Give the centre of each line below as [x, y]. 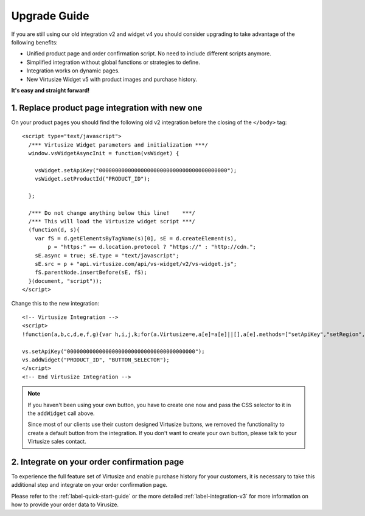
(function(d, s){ [54, 230]
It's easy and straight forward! [50, 90]
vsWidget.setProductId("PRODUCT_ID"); [92, 179]
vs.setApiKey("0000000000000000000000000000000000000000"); [113, 351]
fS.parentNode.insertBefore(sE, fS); [91, 273]
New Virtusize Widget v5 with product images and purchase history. [112, 79]
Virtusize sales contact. [57, 442]
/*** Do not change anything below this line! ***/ [112, 213]
